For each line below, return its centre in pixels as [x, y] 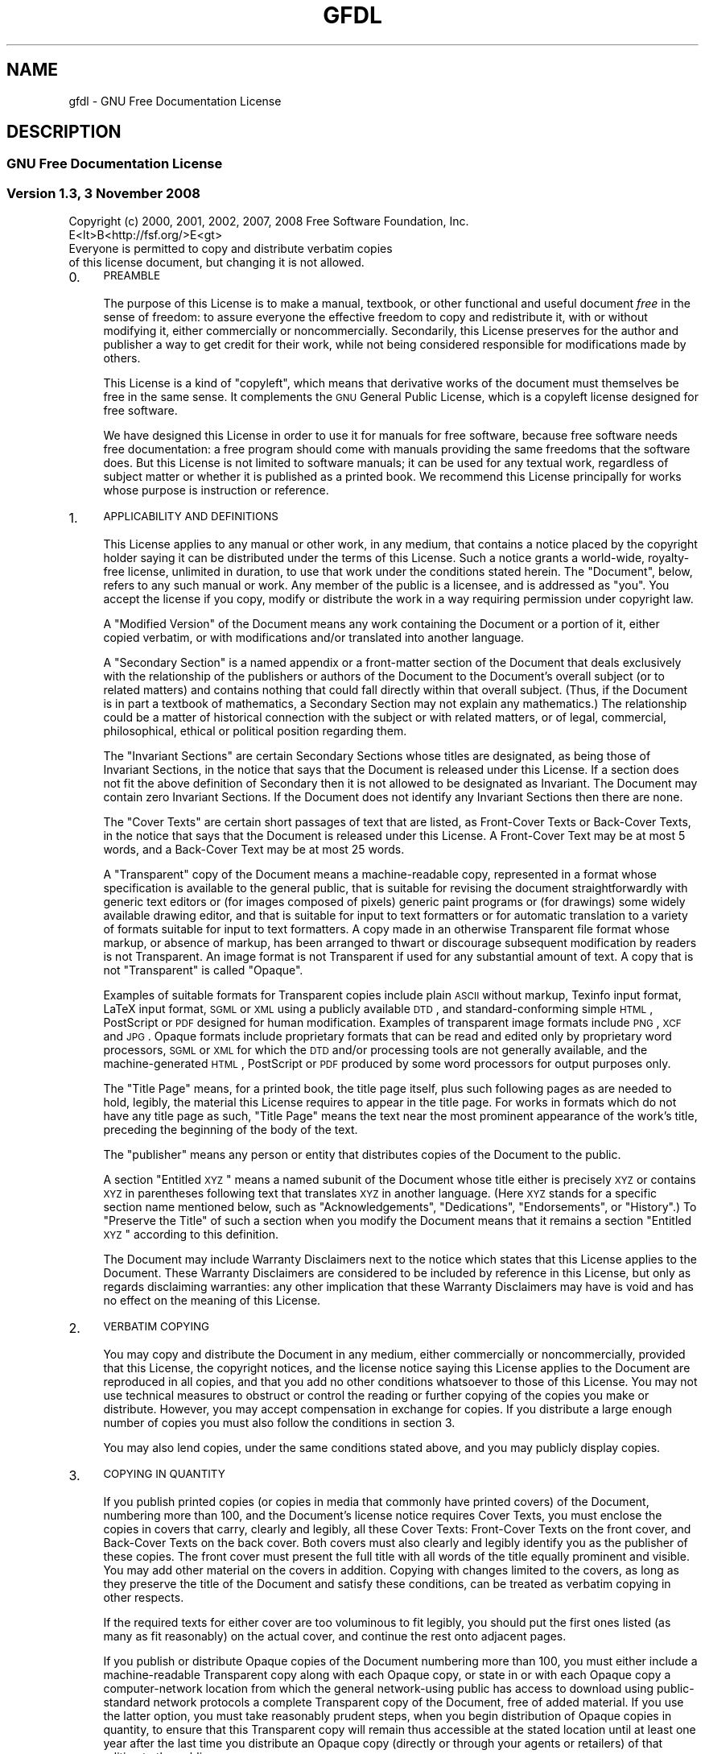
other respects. [144, 1598]
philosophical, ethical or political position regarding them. [255, 731]
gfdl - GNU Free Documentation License [175, 101]
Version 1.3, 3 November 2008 [103, 193]
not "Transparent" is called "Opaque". [203, 970]
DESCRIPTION [64, 132]
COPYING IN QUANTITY [164, 1474]
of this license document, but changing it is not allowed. [216, 263]
